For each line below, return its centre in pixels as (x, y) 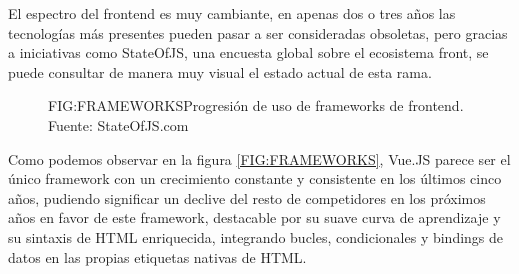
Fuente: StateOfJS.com (118, 124)
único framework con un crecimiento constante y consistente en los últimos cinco (255, 178)
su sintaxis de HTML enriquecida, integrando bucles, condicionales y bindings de (256, 236)
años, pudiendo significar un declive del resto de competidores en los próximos (247, 197)
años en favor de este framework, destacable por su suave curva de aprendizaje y (254, 217)
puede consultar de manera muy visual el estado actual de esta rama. (220, 71)
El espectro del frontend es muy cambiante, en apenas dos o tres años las (232, 13)
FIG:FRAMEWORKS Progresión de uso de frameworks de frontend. (256, 105)
